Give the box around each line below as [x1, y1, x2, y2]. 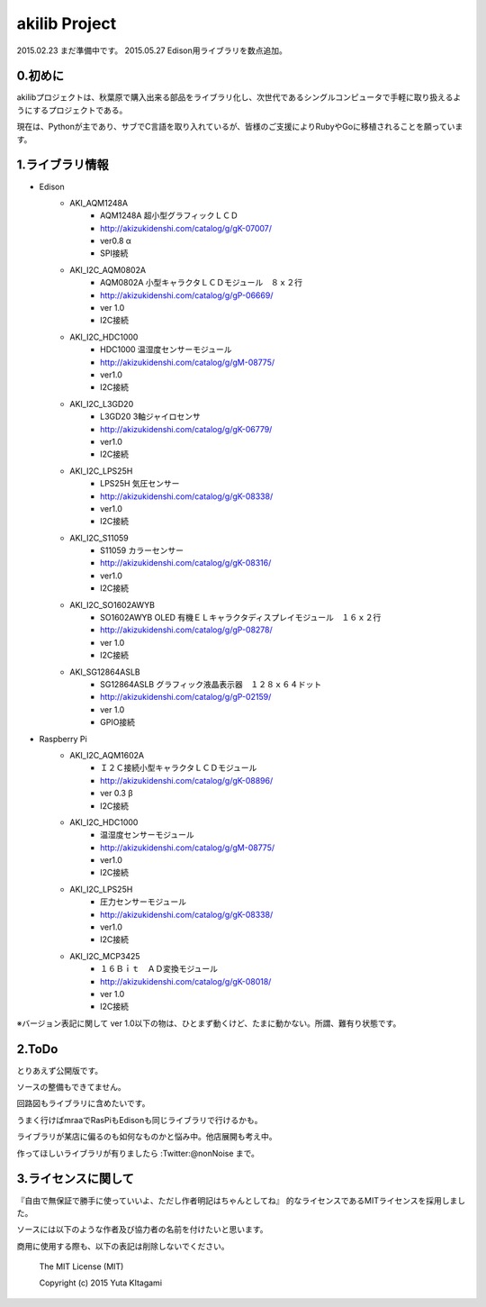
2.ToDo [16, 1041, 58, 1057]
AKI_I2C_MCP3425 [69, 950, 140, 961]
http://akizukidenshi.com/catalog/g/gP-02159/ [100, 692, 272, 703]
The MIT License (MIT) [39, 1261, 124, 1272]
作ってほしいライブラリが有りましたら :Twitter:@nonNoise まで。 [16, 1148, 260, 1158]
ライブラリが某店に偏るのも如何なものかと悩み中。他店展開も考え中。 [16, 1131, 277, 1142]
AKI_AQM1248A [69, 197, 129, 208]
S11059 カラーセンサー [100, 545, 184, 556]
